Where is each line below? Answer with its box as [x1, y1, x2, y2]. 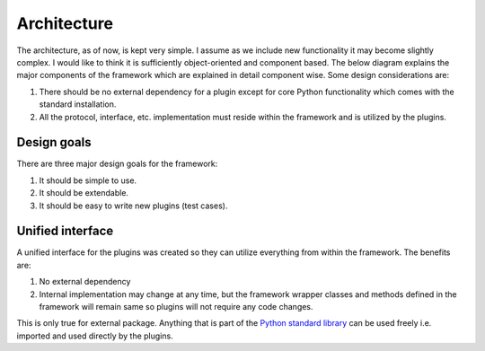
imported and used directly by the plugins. [16, 330, 174, 341]
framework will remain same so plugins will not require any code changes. [39, 302, 313, 312]
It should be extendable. [39, 188, 129, 198]
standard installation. [39, 99, 117, 110]
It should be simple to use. [39, 175, 137, 186]
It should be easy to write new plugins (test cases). [39, 200, 228, 211]
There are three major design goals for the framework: [16, 158, 218, 170]
